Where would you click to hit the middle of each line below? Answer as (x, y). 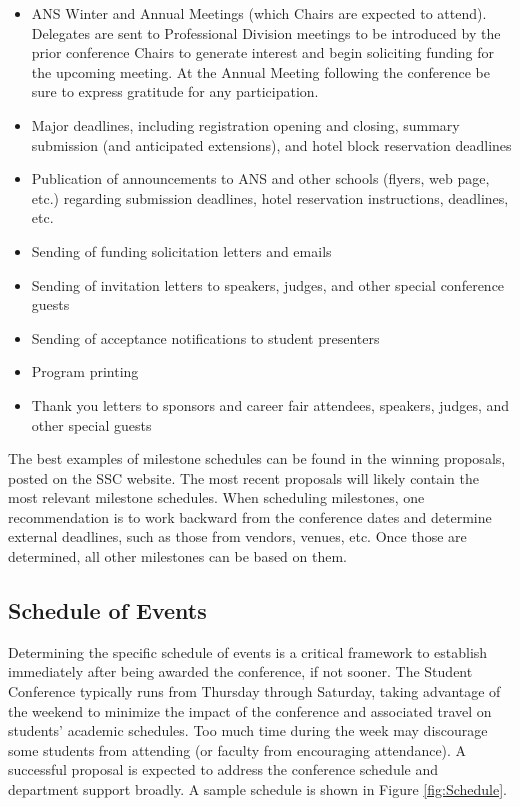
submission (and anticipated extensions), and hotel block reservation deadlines (271, 144)
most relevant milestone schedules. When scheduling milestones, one (216, 497)
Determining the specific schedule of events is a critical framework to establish (248, 651)
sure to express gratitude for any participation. (175, 91)
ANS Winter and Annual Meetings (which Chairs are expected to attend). (259, 13)
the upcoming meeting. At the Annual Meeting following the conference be (260, 71)
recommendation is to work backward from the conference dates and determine (250, 516)
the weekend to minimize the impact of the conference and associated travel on (250, 710)
